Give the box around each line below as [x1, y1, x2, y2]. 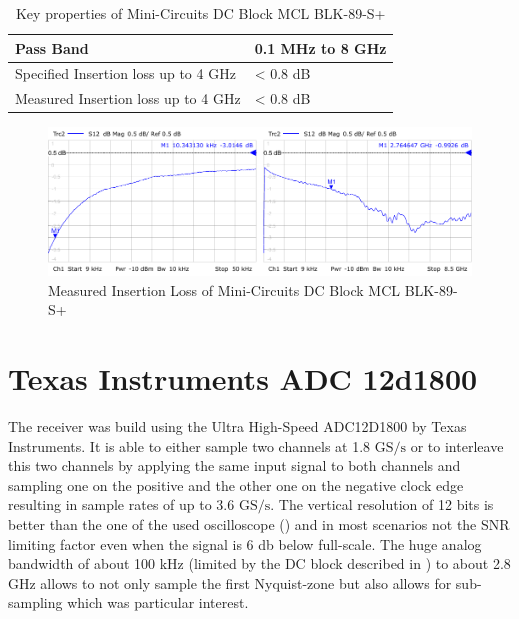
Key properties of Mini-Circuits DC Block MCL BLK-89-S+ [15, 3, 386, 23]
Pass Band [15, 37, 89, 58]
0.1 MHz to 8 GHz [254, 37, 387, 58]
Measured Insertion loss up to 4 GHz [15, 88, 241, 109]
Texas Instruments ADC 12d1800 [8, 358, 478, 399]
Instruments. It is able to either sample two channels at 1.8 [8, 435, 371, 456]
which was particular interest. [67, 592, 249, 613]
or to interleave [410, 435, 504, 456]
